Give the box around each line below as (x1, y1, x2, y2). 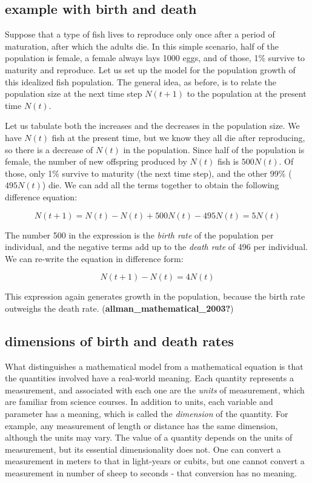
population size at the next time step (5, 87, 142, 100)
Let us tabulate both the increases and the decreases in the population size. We (5, 119, 300, 132)
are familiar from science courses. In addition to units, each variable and (5, 395, 273, 408)
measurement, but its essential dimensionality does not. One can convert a (5, 442, 281, 455)
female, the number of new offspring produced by (5, 155, 187, 168)
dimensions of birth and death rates (5, 331, 234, 350)
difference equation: (5, 190, 78, 203)
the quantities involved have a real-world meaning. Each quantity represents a (5, 372, 294, 384)
